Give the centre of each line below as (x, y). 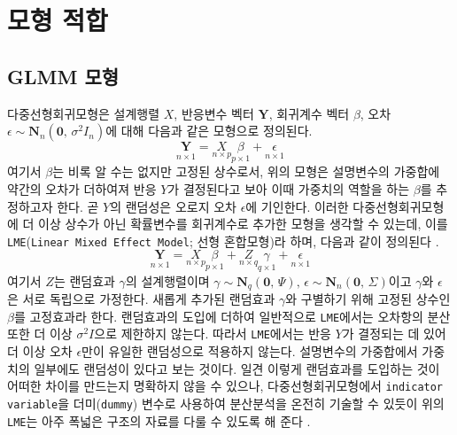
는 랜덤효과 (84, 280)
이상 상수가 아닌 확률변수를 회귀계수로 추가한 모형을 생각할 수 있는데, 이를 (243, 224)
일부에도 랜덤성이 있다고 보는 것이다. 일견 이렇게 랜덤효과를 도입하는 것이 (237, 368)
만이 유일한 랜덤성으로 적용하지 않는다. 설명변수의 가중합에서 (250, 351)
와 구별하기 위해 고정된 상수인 (368, 299)
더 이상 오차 (40, 351)
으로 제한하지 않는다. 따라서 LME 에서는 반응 (213, 334)
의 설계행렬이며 (167, 280)
